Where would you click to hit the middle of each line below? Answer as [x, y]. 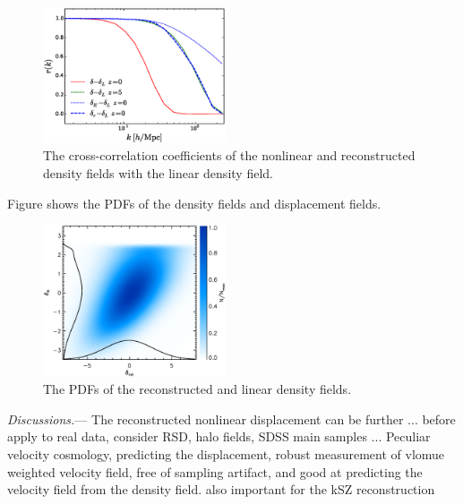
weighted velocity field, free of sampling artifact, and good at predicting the [215, 471]
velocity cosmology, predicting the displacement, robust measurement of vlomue [226, 453]
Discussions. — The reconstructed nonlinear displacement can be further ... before [231, 419]
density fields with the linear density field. [158, 173]
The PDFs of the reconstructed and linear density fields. [197, 389]
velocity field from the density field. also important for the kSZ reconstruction [221, 489]
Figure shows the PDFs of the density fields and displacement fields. [194, 203]
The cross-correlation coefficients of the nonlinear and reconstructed [229, 155]
